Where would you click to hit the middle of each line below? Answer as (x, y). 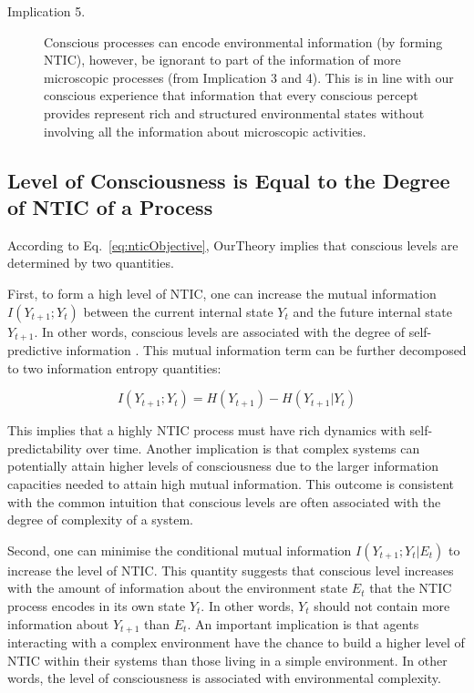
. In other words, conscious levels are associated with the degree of (219, 331)
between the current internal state (178, 311)
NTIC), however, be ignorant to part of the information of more (222, 60)
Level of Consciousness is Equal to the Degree (229, 180)
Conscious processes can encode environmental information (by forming (243, 41)
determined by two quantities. (91, 263)
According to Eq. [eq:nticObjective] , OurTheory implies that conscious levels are (233, 245)
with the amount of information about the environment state (178, 588)
